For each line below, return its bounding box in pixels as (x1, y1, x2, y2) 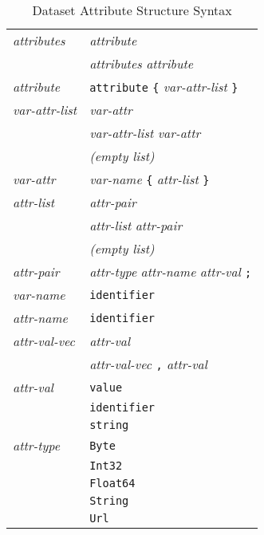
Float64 (89, 477, 136, 490)
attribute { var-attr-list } (89, 77, 238, 96)
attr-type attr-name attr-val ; (89, 262, 252, 281)
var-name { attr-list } (89, 170, 210, 188)
